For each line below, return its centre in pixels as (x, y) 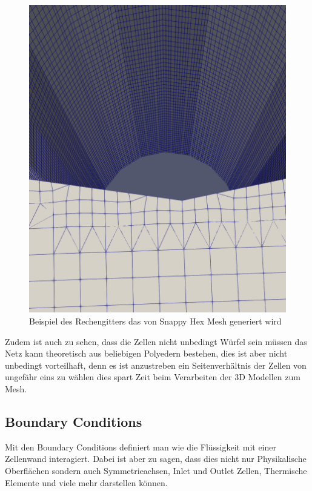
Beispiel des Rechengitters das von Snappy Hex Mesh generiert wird (155, 321)
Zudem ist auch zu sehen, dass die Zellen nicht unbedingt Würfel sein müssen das (156, 341)
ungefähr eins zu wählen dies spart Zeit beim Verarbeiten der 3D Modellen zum (153, 377)
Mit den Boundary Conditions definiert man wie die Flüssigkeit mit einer (141, 447)
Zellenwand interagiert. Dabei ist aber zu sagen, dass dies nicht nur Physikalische (156, 459)
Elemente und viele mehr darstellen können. (86, 482)
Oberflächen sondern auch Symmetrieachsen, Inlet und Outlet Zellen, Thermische (156, 470)
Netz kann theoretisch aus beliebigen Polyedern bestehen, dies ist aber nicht (146, 353)
